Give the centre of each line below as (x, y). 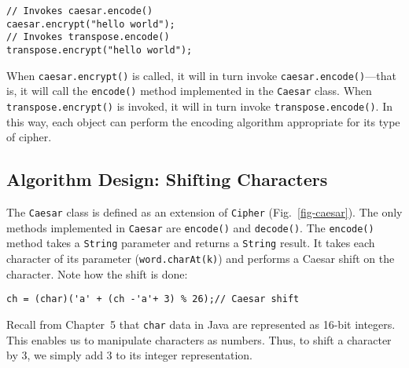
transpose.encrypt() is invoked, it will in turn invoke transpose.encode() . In (199, 106)
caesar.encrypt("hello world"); (91, 24)
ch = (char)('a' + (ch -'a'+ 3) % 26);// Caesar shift (153, 299)
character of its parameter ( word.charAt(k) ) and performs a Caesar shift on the (201, 258)
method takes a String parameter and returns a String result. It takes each (191, 243)
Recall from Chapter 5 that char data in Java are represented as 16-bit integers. (201, 324)
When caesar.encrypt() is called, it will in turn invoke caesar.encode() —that (201, 75)
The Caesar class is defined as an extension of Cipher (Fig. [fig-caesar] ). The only (204, 211)
